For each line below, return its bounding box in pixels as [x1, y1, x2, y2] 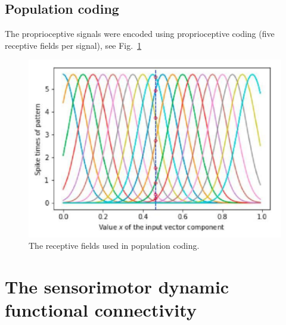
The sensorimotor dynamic [5, 274, 229, 299]
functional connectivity [5, 298, 197, 322]
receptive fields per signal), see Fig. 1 [5, 39, 142, 51]
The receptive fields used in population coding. [29, 239, 200, 252]
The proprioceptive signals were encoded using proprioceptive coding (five [5, 27, 275, 40]
